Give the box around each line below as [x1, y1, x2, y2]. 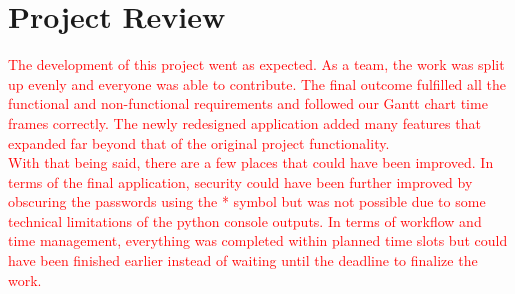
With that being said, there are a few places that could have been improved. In [8, 152, 494, 173]
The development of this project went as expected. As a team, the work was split [8, 54, 505, 75]
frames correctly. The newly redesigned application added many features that [8, 112, 481, 133]
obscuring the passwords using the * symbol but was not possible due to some [8, 191, 486, 212]
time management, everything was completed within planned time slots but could [8, 230, 508, 251]
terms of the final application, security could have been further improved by [8, 171, 473, 192]
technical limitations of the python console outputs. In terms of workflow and [8, 210, 482, 231]
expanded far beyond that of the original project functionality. [8, 132, 390, 153]
